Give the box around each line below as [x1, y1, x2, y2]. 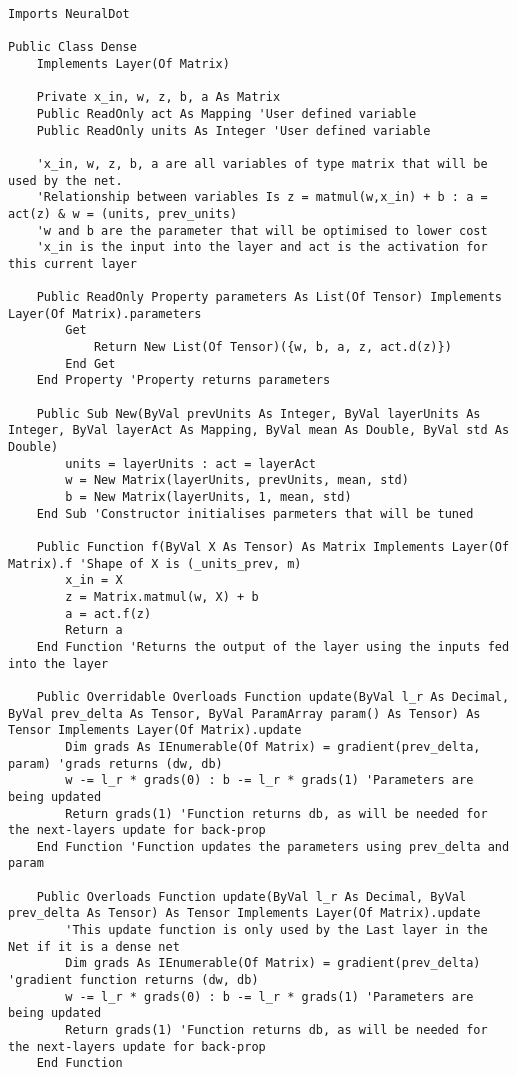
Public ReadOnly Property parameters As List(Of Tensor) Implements [36, 290, 502, 305]
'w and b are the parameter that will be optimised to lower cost [36, 223, 488, 238]
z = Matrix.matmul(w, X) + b [65, 589, 259, 604]
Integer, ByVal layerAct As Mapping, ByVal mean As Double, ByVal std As [8, 423, 510, 438]
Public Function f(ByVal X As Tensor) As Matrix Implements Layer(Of [36, 540, 510, 554]
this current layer [8, 256, 137, 271]
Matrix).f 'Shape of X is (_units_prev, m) [8, 556, 302, 571]
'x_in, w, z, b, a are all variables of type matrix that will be [36, 156, 488, 171]
